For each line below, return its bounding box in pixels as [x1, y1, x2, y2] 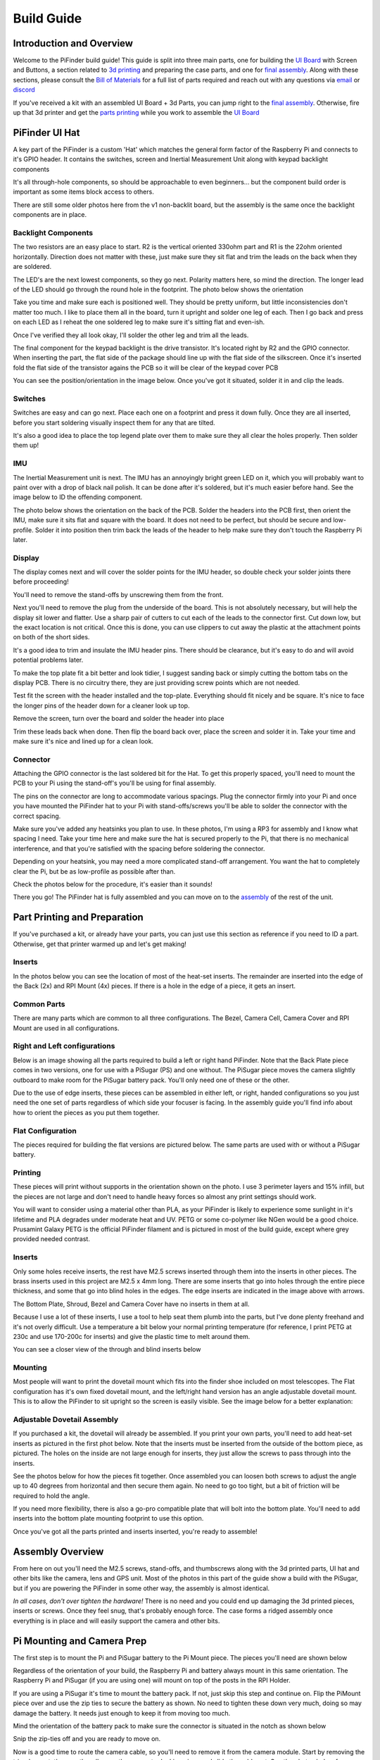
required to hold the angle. [13, 1491, 90, 1500]
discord [13, 85, 35, 94]
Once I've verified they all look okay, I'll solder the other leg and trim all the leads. [13, 331, 249, 339]
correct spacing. [13, 812, 61, 820]
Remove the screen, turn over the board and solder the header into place [13, 715, 224, 723]
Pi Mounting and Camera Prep [13, 1635, 147, 1647]
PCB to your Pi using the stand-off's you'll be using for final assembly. [13, 779, 217, 788]
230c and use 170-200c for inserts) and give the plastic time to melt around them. [13, 1332, 251, 1340]
